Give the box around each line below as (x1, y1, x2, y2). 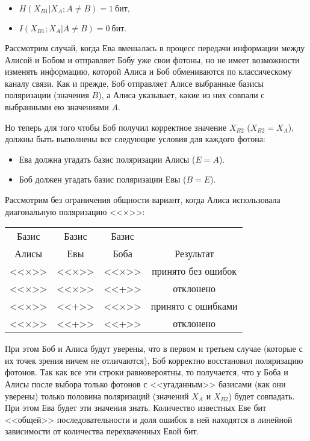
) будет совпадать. (228, 389, 295, 402)
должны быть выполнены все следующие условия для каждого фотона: (5, 133, 265, 145)
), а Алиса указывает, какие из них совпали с (98, 89, 265, 101)
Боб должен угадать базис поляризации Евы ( (19, 173, 187, 186)
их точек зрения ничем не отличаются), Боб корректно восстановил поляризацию (5, 354, 303, 366)
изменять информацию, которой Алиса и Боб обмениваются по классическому (5, 65, 292, 78)
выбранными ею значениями (5, 100, 109, 113)
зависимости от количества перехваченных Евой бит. (5, 425, 199, 437)
